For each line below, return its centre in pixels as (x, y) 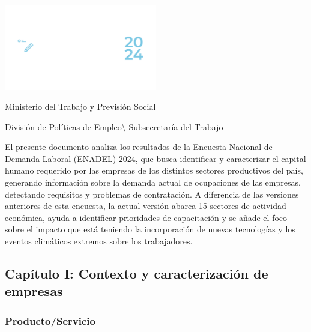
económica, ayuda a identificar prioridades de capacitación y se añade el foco (146, 217)
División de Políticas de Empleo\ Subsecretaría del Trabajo (114, 126)
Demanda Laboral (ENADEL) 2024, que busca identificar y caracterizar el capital (155, 158)
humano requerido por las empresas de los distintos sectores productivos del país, (154, 170)
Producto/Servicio (50, 320)
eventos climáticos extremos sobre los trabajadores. (99, 241)
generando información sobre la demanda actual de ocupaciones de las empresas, (153, 182)
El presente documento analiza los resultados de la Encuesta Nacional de (139, 147)
